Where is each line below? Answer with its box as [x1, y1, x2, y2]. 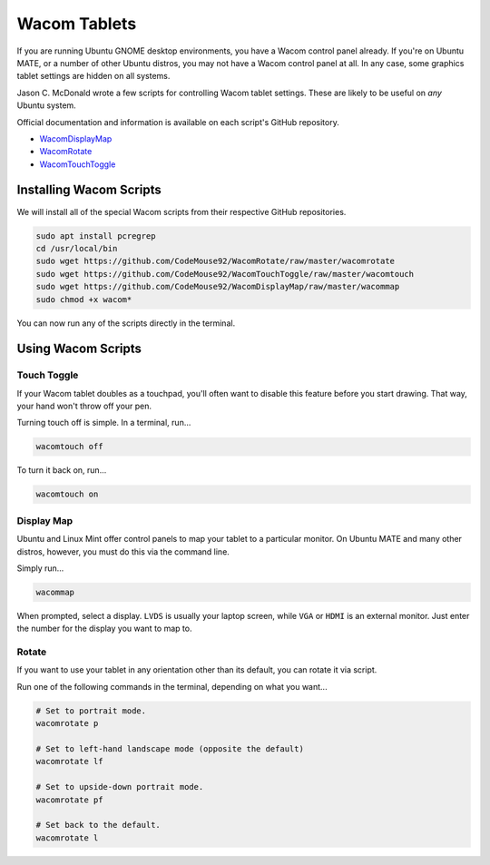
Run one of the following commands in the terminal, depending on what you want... [16, 681, 328, 692]
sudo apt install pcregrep [35, 231, 156, 241]
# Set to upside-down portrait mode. [35, 781, 204, 792]
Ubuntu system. [16, 100, 76, 111]
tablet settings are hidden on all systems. [16, 71, 171, 82]
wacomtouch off [35, 441, 103, 452]
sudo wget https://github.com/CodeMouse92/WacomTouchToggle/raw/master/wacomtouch [35, 269, 415, 279]
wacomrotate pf [35, 794, 103, 805]
